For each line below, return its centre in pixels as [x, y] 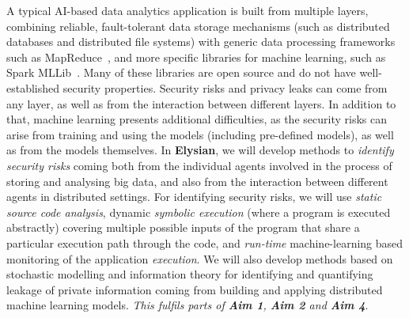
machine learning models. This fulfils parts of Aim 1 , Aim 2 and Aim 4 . [187, 305]
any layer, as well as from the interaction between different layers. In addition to [201, 103]
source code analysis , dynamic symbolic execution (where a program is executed [199, 212]
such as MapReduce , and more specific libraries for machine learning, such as [196, 57]
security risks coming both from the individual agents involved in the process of [199, 165]
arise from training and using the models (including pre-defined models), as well [200, 134]
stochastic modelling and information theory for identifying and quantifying [190, 274]
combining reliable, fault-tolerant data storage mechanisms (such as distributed [198, 26]
